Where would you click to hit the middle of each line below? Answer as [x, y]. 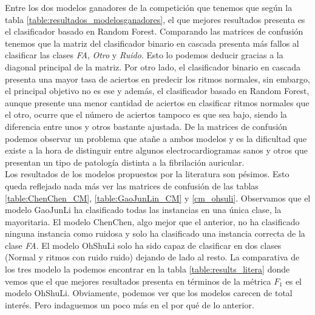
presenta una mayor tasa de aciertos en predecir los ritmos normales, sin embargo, [157, 79]
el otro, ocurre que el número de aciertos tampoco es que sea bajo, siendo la [146, 114]
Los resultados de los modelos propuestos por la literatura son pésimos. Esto [147, 174]
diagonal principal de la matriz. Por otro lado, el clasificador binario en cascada [153, 66]
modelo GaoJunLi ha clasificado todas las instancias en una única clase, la [143, 210]
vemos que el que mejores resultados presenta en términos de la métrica [138, 281]
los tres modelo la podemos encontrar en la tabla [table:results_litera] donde [147, 269]
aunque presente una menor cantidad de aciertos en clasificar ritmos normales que [157, 102]
